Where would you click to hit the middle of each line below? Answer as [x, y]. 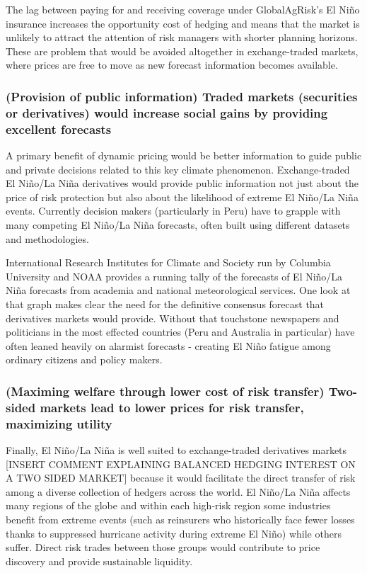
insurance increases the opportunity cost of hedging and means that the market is [183, 23]
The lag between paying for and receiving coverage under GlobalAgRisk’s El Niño [183, 9]
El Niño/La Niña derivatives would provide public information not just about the [182, 183]
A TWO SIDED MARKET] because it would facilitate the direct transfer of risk [181, 478]
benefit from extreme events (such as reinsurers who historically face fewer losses [180, 519]
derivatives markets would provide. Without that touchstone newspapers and [173, 318]
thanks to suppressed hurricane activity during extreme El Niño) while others [174, 533]
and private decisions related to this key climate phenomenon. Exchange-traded [178, 169]
